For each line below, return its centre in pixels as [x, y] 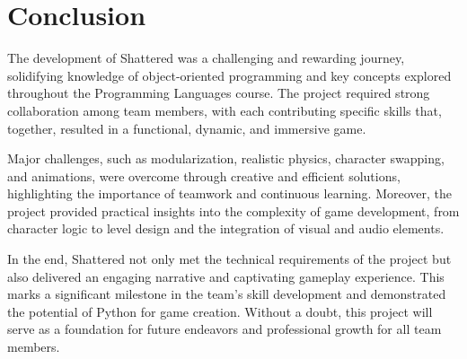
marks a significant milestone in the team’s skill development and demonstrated [227, 294]
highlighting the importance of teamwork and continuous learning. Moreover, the [229, 193]
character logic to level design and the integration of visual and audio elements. [226, 228]
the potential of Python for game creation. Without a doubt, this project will [220, 311]
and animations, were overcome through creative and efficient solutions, [204, 175]
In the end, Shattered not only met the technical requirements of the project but [229, 259]
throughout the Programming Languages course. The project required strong [219, 93]
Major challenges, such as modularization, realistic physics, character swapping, [226, 158]
